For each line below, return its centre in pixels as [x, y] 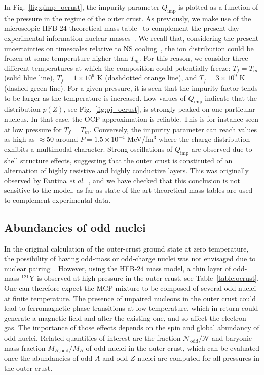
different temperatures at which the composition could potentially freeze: [117, 68]
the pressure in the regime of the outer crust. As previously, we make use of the [128, 18]
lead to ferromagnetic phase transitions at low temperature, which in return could [131, 308]
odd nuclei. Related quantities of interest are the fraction [92, 338]
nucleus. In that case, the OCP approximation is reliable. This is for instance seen [131, 119]
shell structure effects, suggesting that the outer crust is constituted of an [118, 160]
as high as [20, 139]
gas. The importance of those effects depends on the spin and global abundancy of [132, 328]
